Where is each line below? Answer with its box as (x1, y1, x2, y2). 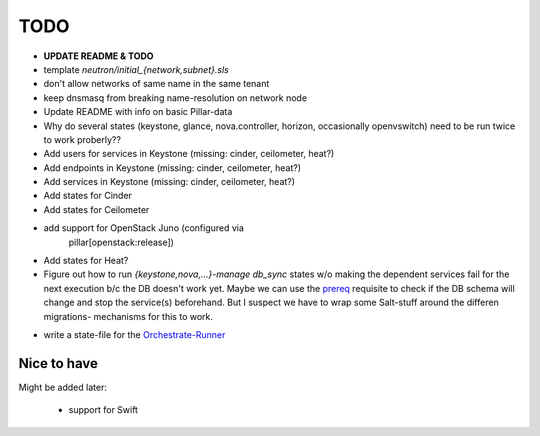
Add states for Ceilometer (43, 203, 150, 215)
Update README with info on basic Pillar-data (43, 106, 233, 118)
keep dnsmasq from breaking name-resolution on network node (43, 91, 308, 104)
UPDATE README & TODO (43, 50, 154, 62)
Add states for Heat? (43, 255, 129, 267)
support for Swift (68, 404, 139, 416)
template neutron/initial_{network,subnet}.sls (43, 63, 229, 75)
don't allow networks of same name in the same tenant (43, 78, 270, 90)
